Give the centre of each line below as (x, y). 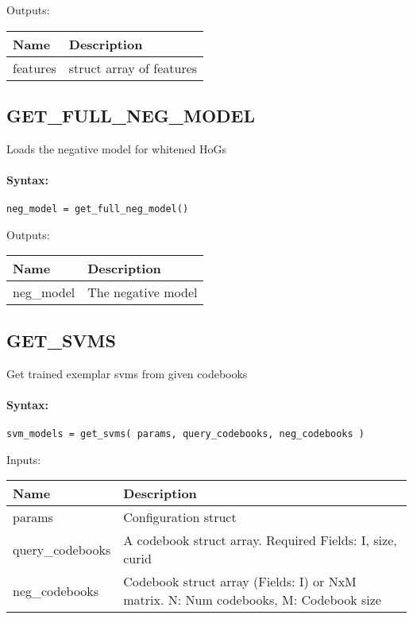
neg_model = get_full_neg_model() (98, 209)
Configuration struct (180, 517)
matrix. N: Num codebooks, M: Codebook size (252, 600)
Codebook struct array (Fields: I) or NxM (240, 582)
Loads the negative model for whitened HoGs (116, 148)
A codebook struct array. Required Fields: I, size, (260, 540)
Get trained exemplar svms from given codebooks (127, 373)
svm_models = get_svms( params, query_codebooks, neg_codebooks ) (186, 434)
